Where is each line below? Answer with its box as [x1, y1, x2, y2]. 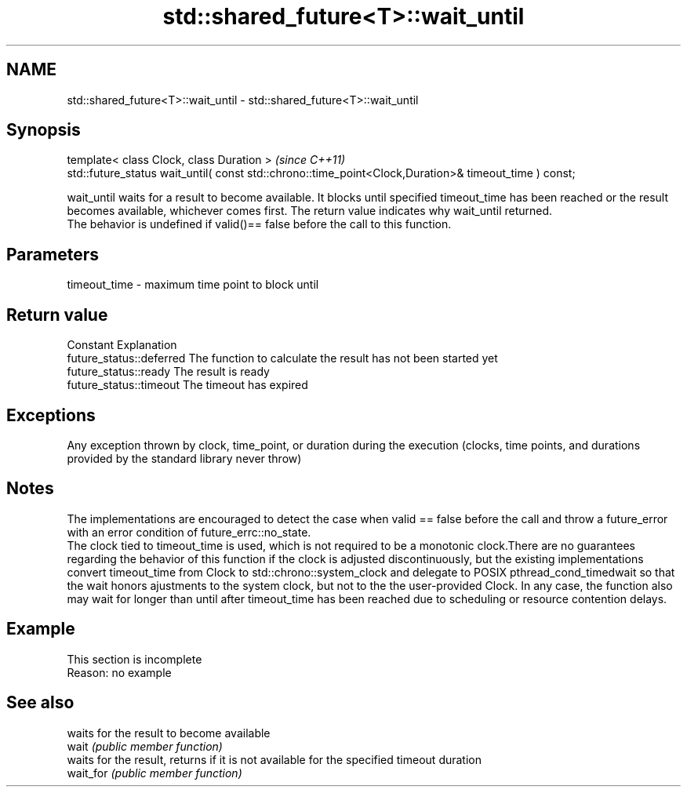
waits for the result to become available [67, 726, 271, 740]
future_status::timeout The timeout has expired [67, 378, 308, 392]
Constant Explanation [67, 338, 177, 352]
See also [6, 693, 75, 713]
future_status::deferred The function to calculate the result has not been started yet [67, 351, 498, 366]
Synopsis [6, 120, 81, 140]
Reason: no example [67, 665, 172, 679]
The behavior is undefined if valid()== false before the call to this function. [67, 217, 452, 231]
